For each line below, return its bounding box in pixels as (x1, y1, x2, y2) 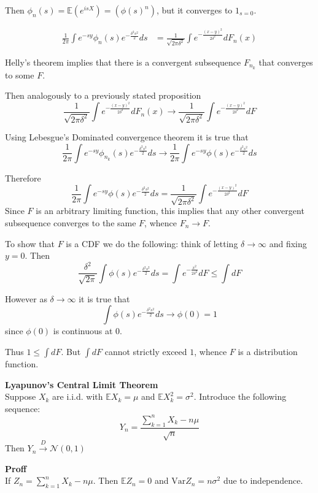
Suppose (5, 390, 36, 403)
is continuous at (53, 324, 113, 337)
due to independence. (223, 474, 303, 487)
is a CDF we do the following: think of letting (66, 237, 238, 250)
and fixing (269, 237, 307, 250)
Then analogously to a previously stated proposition (5, 89, 201, 102)
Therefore (5, 171, 41, 184)
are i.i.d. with (52, 390, 103, 403)
